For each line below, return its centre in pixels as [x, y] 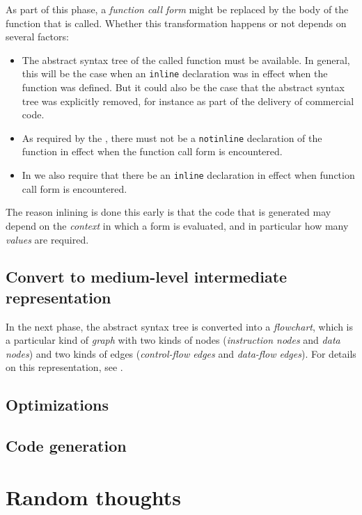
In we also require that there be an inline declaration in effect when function [188, 175]
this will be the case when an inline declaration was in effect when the [175, 73]
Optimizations [57, 405]
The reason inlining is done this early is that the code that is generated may [168, 212]
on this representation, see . [64, 367]
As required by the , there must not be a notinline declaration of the [172, 137]
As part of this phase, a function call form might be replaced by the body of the [177, 9]
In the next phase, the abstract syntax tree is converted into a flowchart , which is [180, 326]
